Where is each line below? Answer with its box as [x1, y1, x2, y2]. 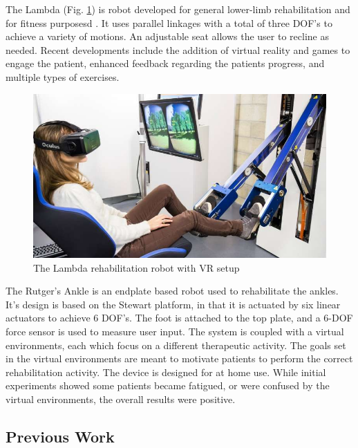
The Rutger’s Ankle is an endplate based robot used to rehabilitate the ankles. [6, 283, 339, 298]
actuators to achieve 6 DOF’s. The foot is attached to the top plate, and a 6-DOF [6, 310, 353, 325]
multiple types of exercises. [6, 69, 120, 84]
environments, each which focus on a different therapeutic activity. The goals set [6, 337, 346, 352]
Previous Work [6, 425, 115, 447]
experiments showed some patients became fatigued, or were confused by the [6, 378, 330, 393]
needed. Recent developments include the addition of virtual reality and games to [6, 42, 350, 57]
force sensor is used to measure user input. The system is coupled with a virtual [6, 324, 344, 338]
